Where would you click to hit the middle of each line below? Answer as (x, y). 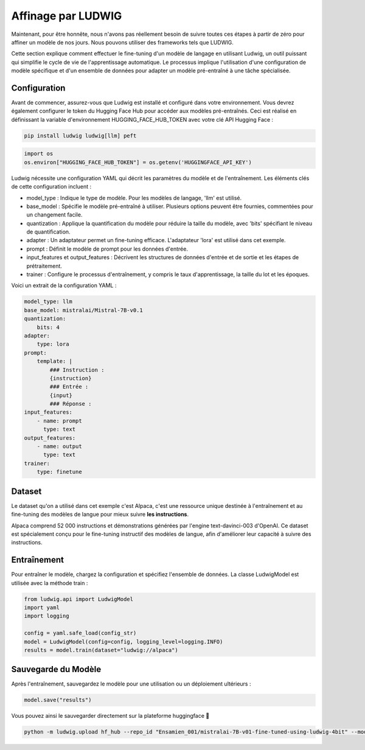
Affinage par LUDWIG (67, 16)
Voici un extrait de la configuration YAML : (64, 285)
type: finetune (59, 472)
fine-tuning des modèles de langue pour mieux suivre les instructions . (100, 515)
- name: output (59, 446)
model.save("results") (58, 700)
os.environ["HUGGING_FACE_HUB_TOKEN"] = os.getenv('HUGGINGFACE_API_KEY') (138, 162)
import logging (47, 616)
